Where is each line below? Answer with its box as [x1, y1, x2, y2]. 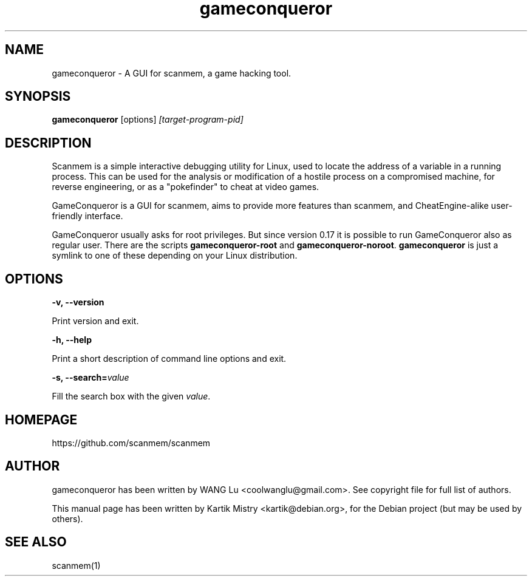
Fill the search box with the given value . [52, 391, 211, 402]
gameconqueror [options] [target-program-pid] [52, 114, 244, 125]
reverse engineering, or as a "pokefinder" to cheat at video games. [52, 182, 319, 192]
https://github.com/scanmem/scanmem [52, 437, 211, 448]
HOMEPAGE [5, 412, 78, 427]
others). [52, 513, 83, 524]
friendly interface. [52, 211, 123, 222]
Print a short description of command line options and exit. [52, 353, 287, 364]
